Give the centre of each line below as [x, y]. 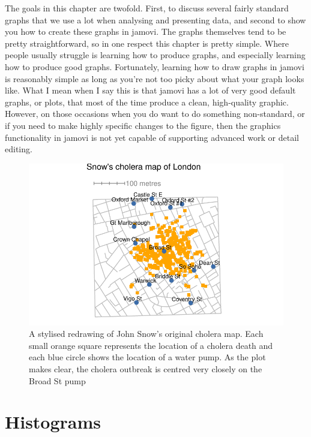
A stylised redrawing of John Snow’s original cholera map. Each [146, 334]
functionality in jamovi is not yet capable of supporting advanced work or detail [152, 137]
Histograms [53, 422]
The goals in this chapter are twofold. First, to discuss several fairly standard [147, 8]
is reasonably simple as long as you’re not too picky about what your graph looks [155, 78]
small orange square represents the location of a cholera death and [151, 345]
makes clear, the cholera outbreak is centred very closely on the [146, 368]
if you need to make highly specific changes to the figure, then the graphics [143, 125]
